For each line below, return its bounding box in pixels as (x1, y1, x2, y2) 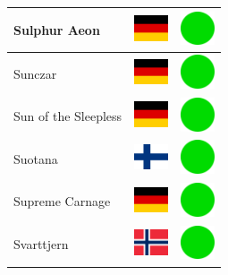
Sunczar (13, 64, 57, 82)
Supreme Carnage (13, 192, 111, 211)
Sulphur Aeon (13, 20, 100, 39)
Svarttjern (13, 235, 69, 254)
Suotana (13, 149, 58, 168)
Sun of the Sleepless (13, 107, 122, 125)
